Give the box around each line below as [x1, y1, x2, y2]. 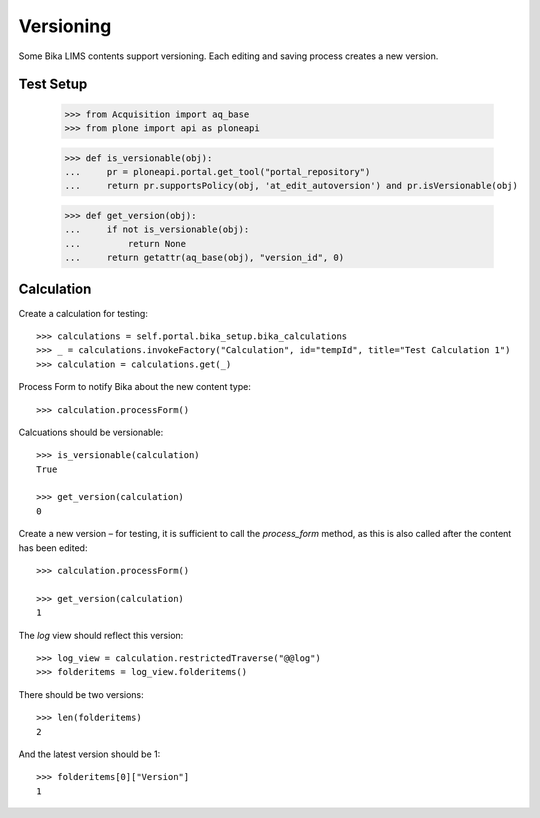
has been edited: [18, 541, 88, 554]
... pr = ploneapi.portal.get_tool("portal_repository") [64, 166, 371, 177]
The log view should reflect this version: [18, 629, 184, 641]
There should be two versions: [18, 688, 144, 700]
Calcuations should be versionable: [18, 426, 164, 438]
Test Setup [18, 76, 88, 93]
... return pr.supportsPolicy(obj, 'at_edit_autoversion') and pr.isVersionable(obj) [64, 180, 519, 192]
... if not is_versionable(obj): [64, 224, 250, 235]
